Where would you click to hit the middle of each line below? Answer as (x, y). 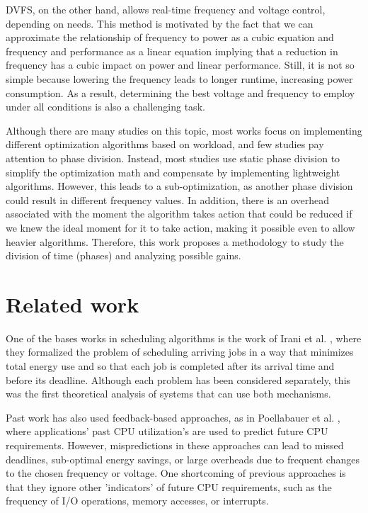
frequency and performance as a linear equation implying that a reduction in (172, 51)
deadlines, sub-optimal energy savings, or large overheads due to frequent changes (183, 459)
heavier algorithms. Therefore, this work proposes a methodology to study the (175, 241)
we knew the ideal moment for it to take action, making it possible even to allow (180, 227)
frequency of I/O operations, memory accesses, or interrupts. (137, 501)
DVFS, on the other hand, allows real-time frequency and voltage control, (166, 9)
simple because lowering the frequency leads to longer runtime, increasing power (179, 78)
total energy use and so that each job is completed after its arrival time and (170, 366)
